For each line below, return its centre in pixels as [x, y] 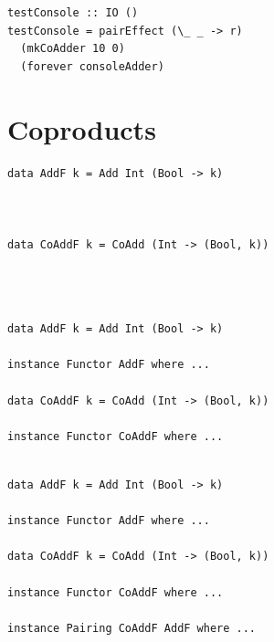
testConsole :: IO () [73, 13]
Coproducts [82, 128]
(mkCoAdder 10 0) [73, 49]
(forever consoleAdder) [92, 66]
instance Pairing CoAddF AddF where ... [132, 628]
